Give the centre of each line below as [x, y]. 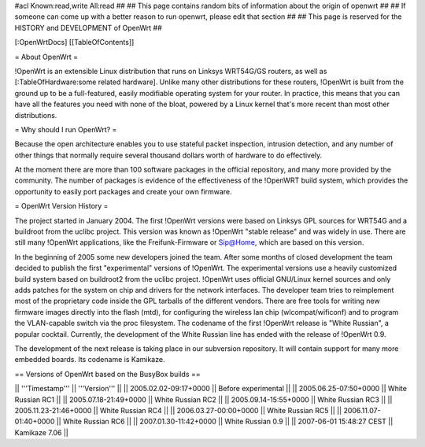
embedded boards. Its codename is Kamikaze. [90, 360]
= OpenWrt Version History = [61, 206]
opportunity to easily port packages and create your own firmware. [123, 191]
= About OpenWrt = [46, 57]
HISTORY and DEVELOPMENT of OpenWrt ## [89, 28]
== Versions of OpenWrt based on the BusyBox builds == [107, 374]
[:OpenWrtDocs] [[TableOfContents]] [74, 42]
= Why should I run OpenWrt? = [66, 129]
